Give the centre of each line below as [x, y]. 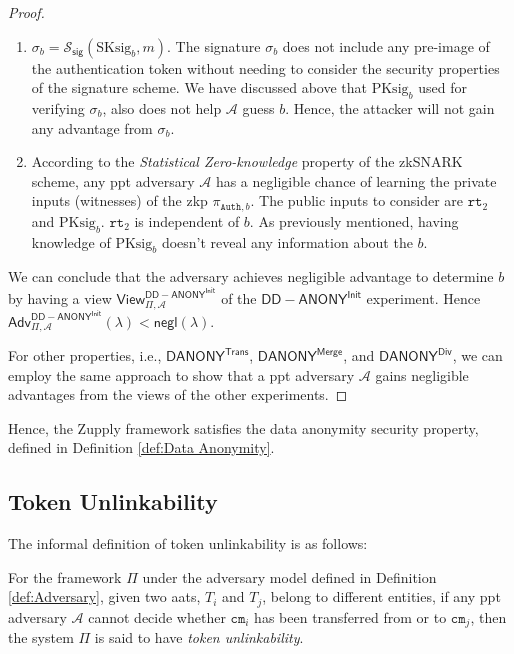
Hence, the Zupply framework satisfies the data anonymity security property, [243, 427]
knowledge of [71, 241]
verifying [58, 107]
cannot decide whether [157, 616]
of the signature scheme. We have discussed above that [199, 87]
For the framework [65, 576]
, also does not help [162, 107]
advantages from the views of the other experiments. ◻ [178, 394]
